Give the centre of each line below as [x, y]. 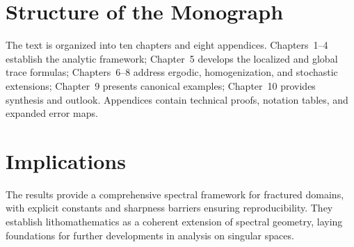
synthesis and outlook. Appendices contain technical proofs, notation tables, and [177, 99]
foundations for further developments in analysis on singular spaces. [150, 235]
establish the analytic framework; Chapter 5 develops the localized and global [172, 58]
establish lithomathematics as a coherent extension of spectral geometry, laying [174, 221]
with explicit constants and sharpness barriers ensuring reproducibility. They [169, 208]
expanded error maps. [52, 113]
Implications [66, 160]
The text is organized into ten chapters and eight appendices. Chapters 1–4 [167, 45]
